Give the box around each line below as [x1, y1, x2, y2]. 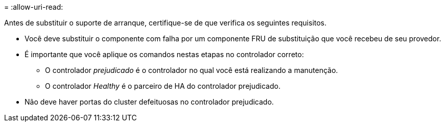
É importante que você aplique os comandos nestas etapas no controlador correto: [25, 50, 304, 59]
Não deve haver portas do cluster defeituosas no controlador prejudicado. [25, 97, 274, 106]
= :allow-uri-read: [4, 3, 63, 11]
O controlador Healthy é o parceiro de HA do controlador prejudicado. [45, 82, 280, 90]
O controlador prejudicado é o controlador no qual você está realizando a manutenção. [45, 66, 338, 74]
